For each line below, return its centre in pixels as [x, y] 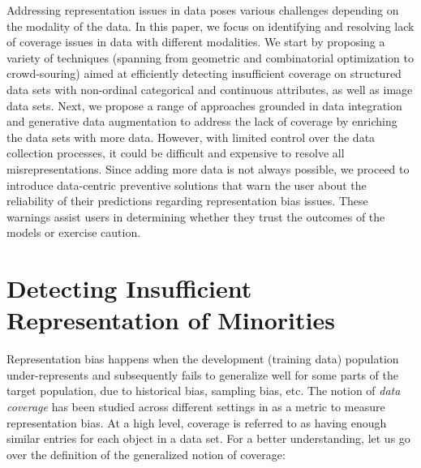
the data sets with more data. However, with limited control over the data [191, 137]
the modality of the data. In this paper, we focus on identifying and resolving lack [210, 26]
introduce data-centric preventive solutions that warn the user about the [187, 185]
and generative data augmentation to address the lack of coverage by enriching [202, 121]
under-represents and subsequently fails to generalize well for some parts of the [202, 374]
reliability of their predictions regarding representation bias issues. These [187, 201]
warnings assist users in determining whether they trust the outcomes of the [196, 216]
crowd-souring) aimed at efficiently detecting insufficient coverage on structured [204, 73]
